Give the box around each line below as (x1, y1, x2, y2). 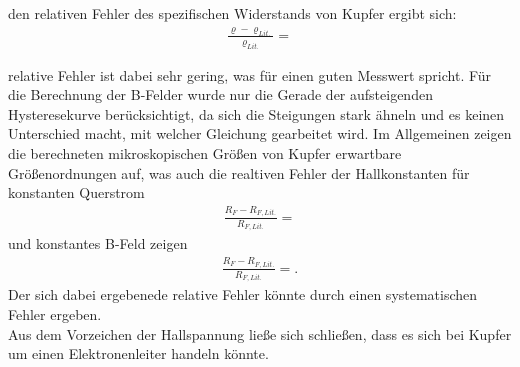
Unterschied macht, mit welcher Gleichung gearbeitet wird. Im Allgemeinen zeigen (8, 123, 512, 144)
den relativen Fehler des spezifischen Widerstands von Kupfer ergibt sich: (8, 3, 457, 23)
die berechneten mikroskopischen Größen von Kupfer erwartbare (8, 143, 402, 164)
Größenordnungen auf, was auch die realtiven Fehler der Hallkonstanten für (8, 162, 470, 183)
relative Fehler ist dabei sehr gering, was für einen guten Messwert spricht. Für (8, 64, 492, 85)
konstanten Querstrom (8, 182, 145, 203)
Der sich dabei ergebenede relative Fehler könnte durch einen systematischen (8, 284, 478, 305)
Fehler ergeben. (8, 303, 102, 324)
